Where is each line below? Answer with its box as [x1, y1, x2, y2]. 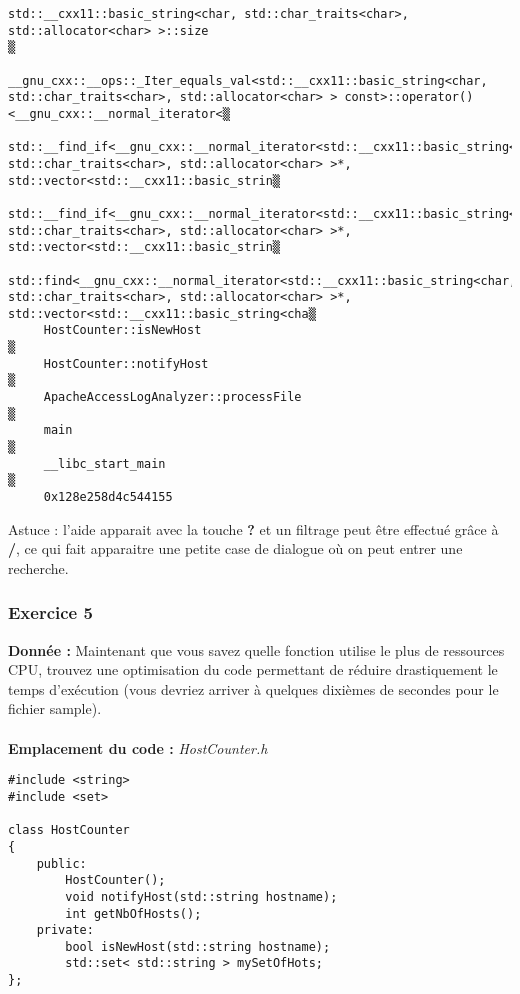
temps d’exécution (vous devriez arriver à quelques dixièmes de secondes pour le [8, 678, 499, 699]
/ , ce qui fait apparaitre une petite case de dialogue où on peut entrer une [8, 538, 463, 559]
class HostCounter [8, 823, 130, 838]
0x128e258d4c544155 [43, 490, 173, 505]
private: [36, 923, 94, 938]
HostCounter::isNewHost [43, 323, 202, 338]
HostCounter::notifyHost [43, 356, 209, 371]
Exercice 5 [8, 600, 93, 625]
